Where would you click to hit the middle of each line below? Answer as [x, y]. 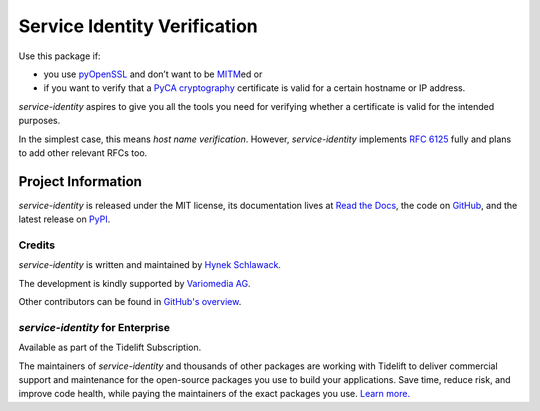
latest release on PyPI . [64, 219]
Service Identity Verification [138, 26]
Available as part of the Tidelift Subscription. [110, 347]
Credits [36, 245]
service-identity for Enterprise [94, 327]
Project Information [80, 181]
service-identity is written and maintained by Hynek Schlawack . [150, 265]
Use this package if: [59, 56]
